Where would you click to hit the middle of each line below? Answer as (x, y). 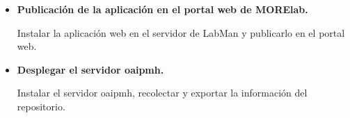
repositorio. (41, 106)
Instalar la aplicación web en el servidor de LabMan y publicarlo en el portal (181, 32)
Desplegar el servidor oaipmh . (90, 69)
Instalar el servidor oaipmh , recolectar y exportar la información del (162, 93)
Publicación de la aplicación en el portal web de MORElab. (162, 9)
